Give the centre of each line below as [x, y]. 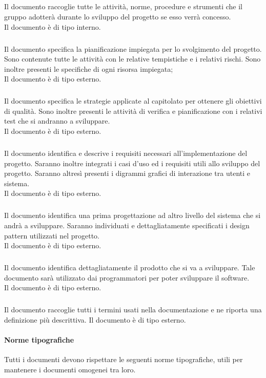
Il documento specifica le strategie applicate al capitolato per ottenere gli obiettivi [133, 101]
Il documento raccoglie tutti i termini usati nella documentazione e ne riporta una [133, 310]
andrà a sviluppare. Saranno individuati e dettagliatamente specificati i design [127, 225]
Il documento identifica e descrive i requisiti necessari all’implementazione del [126, 153]
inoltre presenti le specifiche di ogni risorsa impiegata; [89, 68]
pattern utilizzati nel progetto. [52, 235]
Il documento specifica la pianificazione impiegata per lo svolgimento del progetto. [133, 48]
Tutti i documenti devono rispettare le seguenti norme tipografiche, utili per [124, 359]
